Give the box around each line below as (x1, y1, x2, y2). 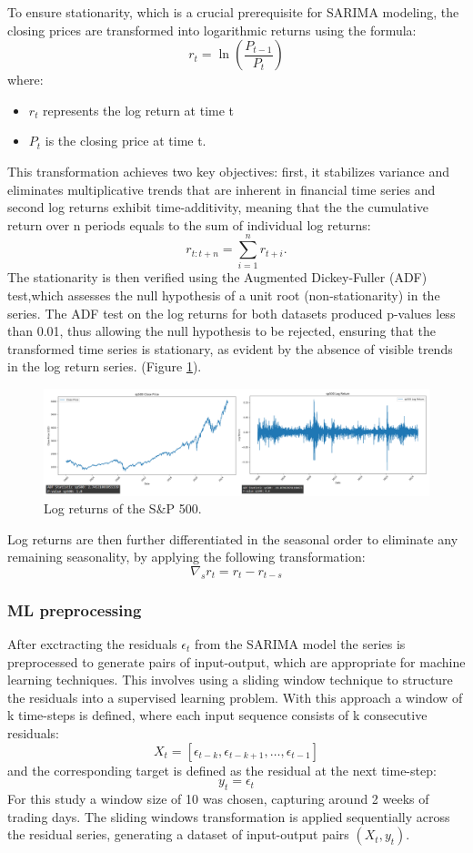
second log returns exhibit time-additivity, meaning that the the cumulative (7, 198, 429, 217)
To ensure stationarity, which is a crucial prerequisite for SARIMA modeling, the (7, 3, 459, 21)
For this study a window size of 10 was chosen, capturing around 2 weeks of (7, 788, 429, 807)
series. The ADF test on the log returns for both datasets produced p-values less (7, 303, 456, 322)
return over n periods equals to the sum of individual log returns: (7, 215, 371, 234)
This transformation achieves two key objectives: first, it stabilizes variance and (7, 161, 449, 180)
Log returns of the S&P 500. (44, 499, 202, 518)
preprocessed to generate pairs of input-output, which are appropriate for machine (7, 652, 466, 671)
